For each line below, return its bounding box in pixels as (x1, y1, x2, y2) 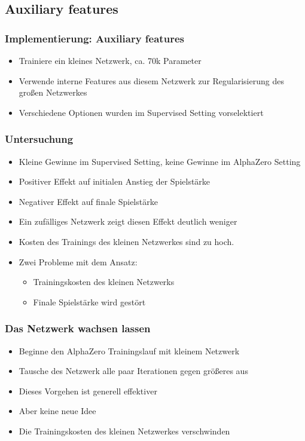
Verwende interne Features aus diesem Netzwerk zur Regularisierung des (19, 74, 284, 87)
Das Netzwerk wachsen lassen (5, 321, 151, 336)
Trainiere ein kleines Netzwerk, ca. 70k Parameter (19, 54, 202, 66)
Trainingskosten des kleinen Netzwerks (33, 275, 175, 288)
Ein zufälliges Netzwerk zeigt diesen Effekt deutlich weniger (19, 215, 237, 228)
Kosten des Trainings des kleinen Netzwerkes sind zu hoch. (19, 235, 234, 247)
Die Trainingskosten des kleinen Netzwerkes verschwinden (19, 424, 230, 437)
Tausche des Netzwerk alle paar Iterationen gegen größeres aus (19, 365, 248, 377)
